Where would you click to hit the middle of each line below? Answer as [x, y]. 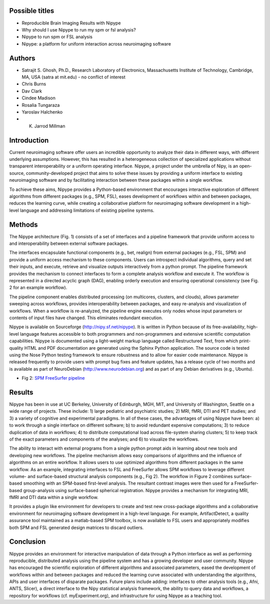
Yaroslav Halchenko [42, 112]
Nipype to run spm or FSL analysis [57, 37]
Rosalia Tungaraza [41, 105]
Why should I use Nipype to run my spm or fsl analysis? [79, 29]
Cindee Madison [39, 98]
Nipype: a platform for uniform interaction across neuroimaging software [96, 44]
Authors [22, 58]
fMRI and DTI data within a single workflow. [54, 498]
